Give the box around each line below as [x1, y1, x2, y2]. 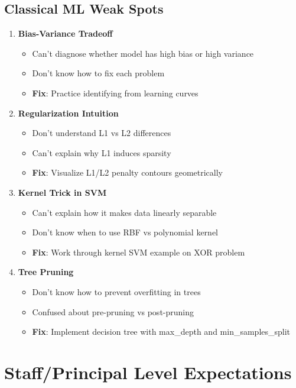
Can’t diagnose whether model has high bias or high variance [32, 47, 254, 59]
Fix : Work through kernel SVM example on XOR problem [32, 245, 245, 258]
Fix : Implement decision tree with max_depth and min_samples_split [32, 325, 291, 338]
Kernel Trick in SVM [18, 186, 107, 198]
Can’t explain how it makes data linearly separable [32, 206, 217, 218]
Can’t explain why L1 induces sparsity [32, 146, 171, 159]
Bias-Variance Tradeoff [18, 27, 113, 40]
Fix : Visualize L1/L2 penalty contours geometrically [32, 166, 223, 179]
